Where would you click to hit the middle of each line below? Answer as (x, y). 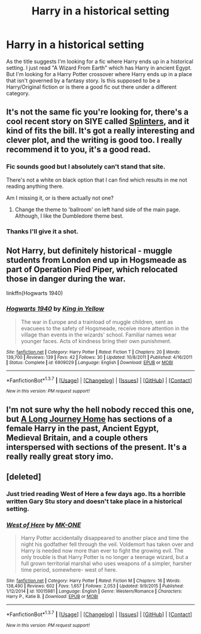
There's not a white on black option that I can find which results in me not (97, 180)
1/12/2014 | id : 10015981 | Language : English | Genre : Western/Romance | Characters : (94, 591)
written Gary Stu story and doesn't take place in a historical (94, 501)
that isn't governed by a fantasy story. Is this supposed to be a (83, 80)
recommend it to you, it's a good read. (78, 150)
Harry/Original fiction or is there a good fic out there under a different (92, 87)
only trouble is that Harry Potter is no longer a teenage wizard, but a (104, 557)
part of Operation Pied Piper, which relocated (92, 269)
